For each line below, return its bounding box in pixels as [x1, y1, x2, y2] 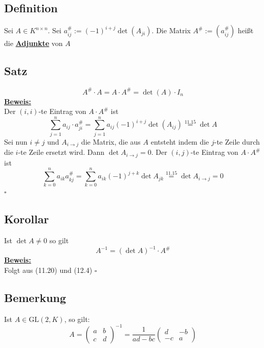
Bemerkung [4, 289, 67, 305]
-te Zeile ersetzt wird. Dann [18, 147, 105, 157]
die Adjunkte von [4, 38, 63, 49]
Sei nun [4, 136, 28, 147]
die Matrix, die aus [81, 136, 141, 147]
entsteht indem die [150, 136, 209, 147]
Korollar [4, 211, 49, 227]
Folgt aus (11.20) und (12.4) [4, 264, 93, 275]
